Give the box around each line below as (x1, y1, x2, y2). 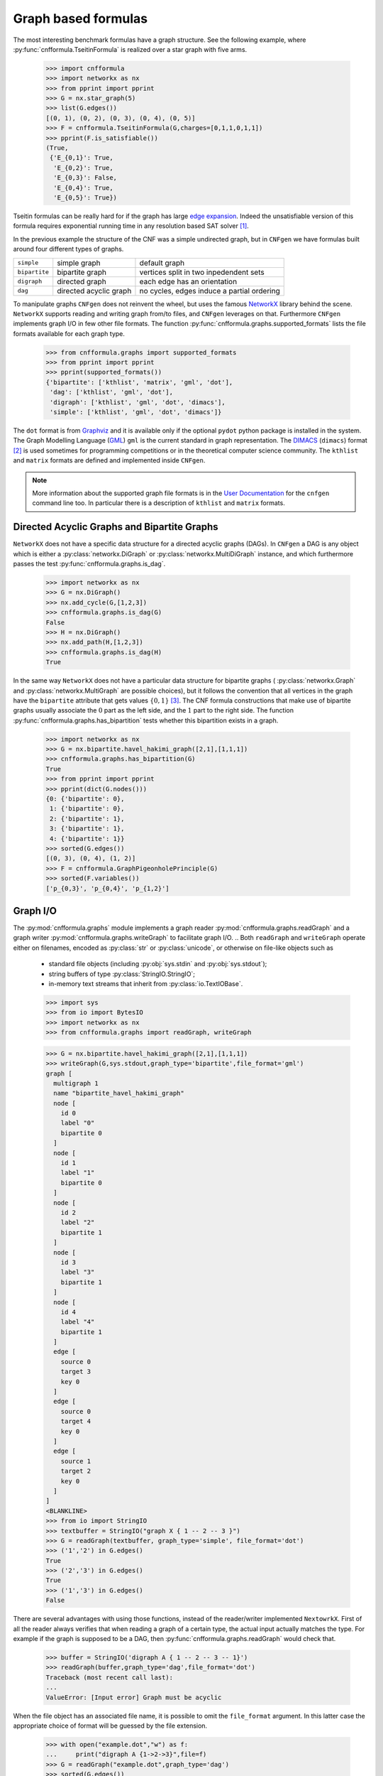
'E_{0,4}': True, (53, 183, 113, 192)
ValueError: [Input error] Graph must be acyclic (45, 1693, 222, 1701)
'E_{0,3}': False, (53, 174, 117, 182)
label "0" (60, 1119, 95, 1127)
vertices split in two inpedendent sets (139, 267, 265, 277)
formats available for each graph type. (13, 329, 126, 337)
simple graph (57, 258, 101, 268)
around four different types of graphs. (13, 245, 124, 254)
